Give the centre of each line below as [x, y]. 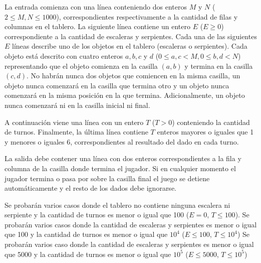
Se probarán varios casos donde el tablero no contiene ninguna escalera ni [117, 205]
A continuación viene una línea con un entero [74, 122]
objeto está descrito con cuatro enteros [64, 55]
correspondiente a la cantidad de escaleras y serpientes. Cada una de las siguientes [131, 36]
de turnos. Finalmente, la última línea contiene [76, 132]
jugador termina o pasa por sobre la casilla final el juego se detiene [107, 178]
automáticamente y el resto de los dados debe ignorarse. [90, 188]
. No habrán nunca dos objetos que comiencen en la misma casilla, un [134, 76]
